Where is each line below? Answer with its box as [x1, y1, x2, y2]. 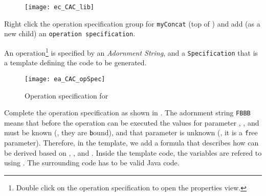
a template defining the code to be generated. [4, 57, 147, 68]
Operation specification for [25, 90, 108, 101]
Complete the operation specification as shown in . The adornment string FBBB [4, 107, 251, 118]
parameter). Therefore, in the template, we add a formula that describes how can [4, 137, 259, 148]
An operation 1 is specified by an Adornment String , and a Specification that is [4, 45, 258, 58]
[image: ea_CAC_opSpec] [25, 75, 105, 83]
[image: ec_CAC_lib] [25, 4, 95, 11]
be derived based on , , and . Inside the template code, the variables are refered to [4, 147, 262, 158]
